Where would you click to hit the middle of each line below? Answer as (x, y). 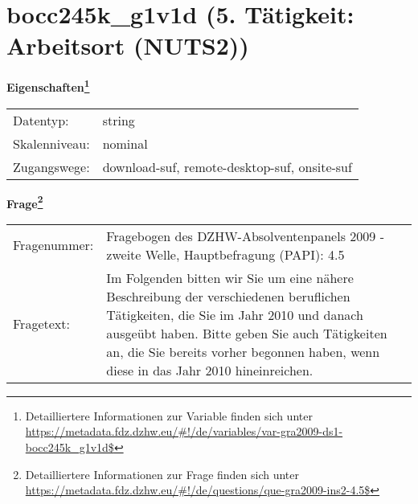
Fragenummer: (53, 245)
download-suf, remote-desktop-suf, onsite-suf (227, 166)
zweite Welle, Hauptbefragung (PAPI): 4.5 (225, 254)
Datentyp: (41, 120)
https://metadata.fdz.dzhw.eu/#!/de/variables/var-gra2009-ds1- (184, 431)
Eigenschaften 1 (48, 86)
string (119, 120)
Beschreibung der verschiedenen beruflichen (228, 296)
